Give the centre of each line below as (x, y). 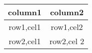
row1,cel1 (25, 27)
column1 (25, 12)
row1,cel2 (67, 27)
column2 (67, 12)
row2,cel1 (25, 41)
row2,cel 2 (67, 41)
